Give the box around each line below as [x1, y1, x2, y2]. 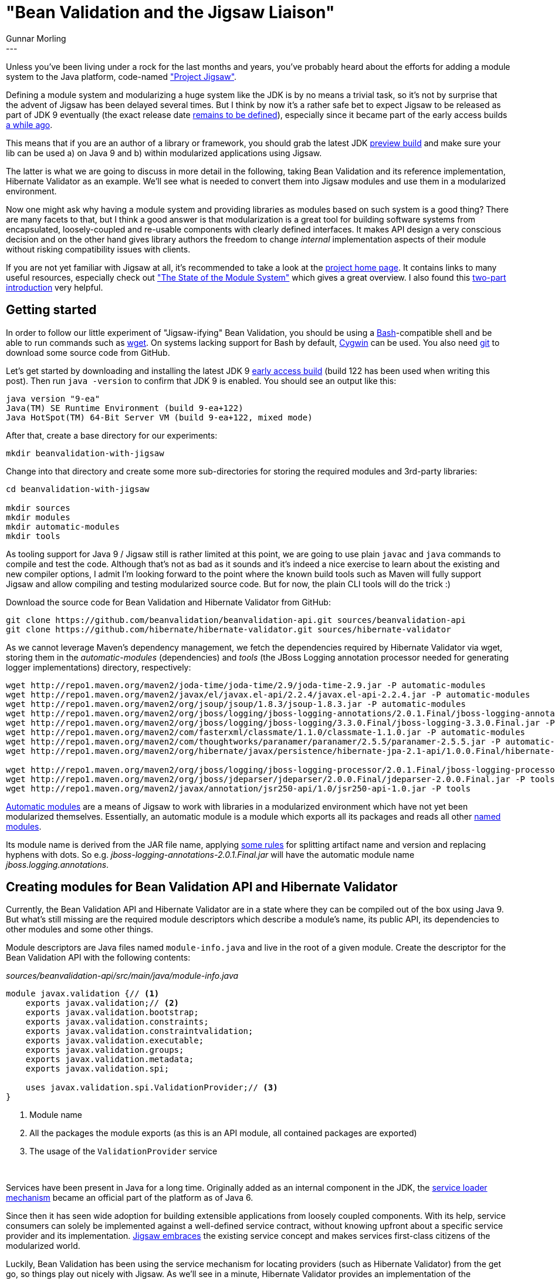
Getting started [6, 302, 97, 318]
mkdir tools [6, 531, 60, 541]
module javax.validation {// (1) [6, 989, 160, 999]
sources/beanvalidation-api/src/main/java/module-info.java [6, 971, 239, 981]
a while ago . [6, 119, 53, 130]
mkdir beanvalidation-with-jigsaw [6, 448, 164, 458]
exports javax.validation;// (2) [25, 998, 180, 1008]
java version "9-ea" [6, 393, 100, 403]
